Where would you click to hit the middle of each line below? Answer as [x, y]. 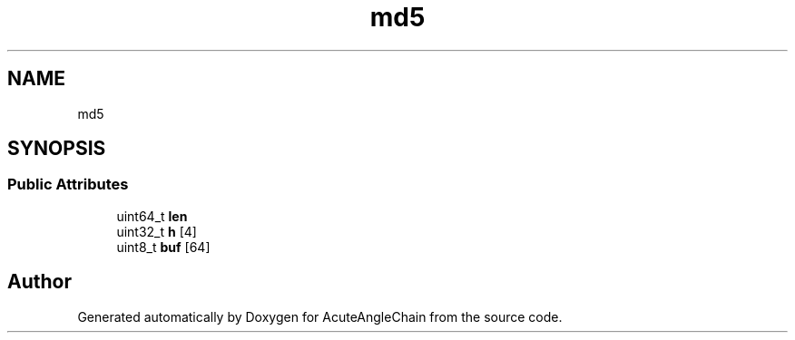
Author [39, 282]
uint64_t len [152, 216]
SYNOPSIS [57, 149]
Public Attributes [68, 185]
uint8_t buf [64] [163, 247]
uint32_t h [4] [157, 231]
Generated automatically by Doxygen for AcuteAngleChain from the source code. [320, 316]
